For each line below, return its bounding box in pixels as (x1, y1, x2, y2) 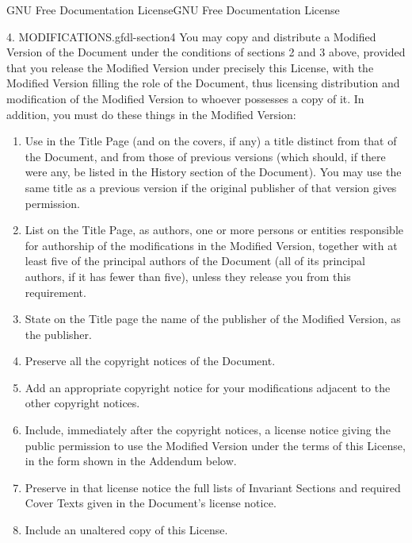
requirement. (25, 283, 86, 300)
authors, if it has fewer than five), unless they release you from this (25, 268, 351, 284)
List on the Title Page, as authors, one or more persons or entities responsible (25, 221, 403, 238)
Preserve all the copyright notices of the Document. (25, 352, 276, 369)
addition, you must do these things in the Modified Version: (6, 106, 296, 122)
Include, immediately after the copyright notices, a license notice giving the (25, 422, 391, 438)
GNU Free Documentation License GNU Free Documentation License (6, 2, 340, 17)
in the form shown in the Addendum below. (25, 452, 237, 469)
